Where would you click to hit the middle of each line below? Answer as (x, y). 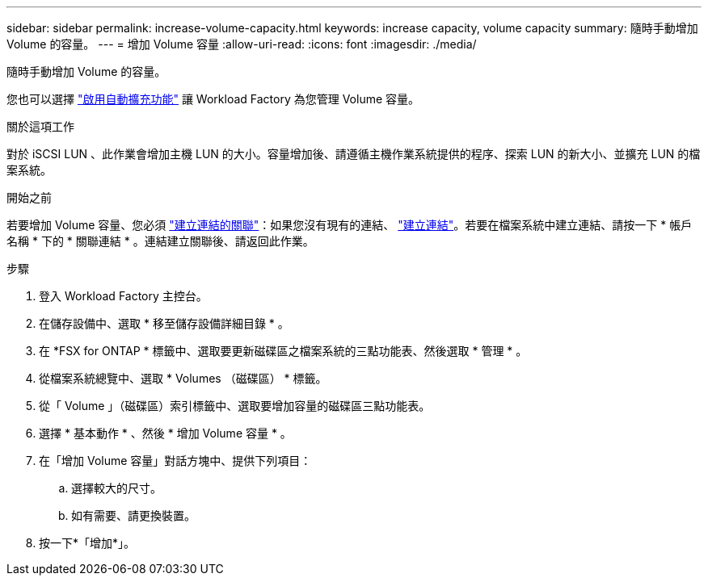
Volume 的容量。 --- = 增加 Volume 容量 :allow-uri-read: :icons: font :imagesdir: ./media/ (242, 44)
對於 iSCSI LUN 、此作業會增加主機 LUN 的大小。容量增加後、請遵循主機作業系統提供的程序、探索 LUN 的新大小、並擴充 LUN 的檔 (354, 154)
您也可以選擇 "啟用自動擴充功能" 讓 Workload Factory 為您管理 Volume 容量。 (213, 99)
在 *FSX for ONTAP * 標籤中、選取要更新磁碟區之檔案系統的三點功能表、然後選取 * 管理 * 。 (283, 351)
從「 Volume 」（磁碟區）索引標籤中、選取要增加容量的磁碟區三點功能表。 (235, 406)
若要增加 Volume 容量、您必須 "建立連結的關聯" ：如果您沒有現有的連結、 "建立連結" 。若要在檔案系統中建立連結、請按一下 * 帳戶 (350, 225)
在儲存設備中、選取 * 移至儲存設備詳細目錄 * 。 (164, 323)
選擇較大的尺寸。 (116, 488)
